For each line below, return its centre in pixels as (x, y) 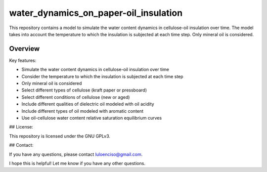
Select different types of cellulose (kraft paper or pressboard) (84, 90)
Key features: (23, 60)
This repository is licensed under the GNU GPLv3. (60, 136)
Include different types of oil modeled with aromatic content (82, 111)
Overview (24, 49)
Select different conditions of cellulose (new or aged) (76, 97)
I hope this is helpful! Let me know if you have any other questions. (77, 163)
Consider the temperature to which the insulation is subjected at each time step (102, 76)
